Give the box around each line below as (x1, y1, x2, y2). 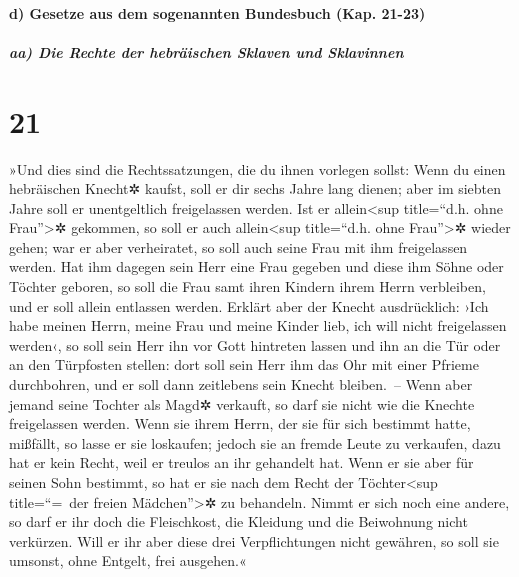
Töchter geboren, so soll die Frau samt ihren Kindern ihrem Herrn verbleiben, (9, 276, 486, 297)
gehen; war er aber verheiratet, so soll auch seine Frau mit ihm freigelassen (9, 236, 468, 257)
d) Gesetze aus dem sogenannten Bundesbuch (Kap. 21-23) (9, 2, 426, 23)
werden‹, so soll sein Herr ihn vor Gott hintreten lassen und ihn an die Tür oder (9, 334, 501, 355)
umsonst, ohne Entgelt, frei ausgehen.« (9, 550, 247, 571)
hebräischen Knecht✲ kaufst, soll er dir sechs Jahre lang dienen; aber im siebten (9, 178, 502, 199)
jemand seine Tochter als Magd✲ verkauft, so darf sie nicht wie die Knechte (9, 393, 475, 414)
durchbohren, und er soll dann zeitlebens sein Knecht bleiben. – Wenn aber (9, 374, 473, 395)
